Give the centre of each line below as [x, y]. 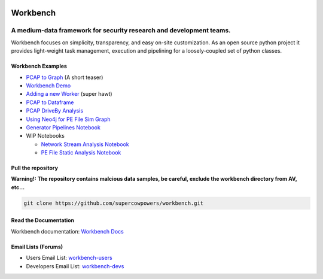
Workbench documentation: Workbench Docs [67, 231]
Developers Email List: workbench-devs [75, 266]
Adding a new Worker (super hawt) [69, 94]
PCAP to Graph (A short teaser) [65, 77]
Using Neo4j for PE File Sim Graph [68, 119]
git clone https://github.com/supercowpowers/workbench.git [114, 203]
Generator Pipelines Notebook [63, 127]
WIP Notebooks [45, 136]
